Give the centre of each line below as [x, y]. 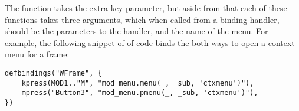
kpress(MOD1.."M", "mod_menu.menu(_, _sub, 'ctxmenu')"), [138, 83]
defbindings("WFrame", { [53, 73]
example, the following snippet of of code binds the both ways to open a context [150, 42]
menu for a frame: [37, 54]
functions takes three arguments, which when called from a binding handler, [142, 19]
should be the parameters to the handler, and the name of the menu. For [137, 31]
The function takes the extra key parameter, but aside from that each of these [146, 8]
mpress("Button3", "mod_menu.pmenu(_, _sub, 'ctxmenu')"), [140, 93]
